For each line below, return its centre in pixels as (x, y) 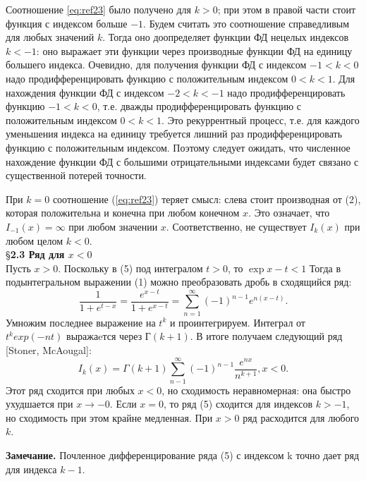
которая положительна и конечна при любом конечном (123, 213)
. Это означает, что (289, 213)
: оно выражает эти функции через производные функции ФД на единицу (194, 50)
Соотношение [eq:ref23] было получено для (98, 9)
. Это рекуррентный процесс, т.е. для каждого (261, 120)
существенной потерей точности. (76, 175)
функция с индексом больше (67, 23)
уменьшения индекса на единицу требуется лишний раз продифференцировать (174, 134)
